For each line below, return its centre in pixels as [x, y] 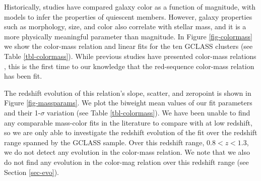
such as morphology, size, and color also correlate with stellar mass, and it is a [125, 26]
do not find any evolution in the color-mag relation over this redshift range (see [126, 162]
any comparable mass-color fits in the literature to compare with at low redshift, [128, 122]
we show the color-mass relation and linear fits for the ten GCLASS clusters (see [128, 46]
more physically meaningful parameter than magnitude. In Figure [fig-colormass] [128, 36]
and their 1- [22, 112]
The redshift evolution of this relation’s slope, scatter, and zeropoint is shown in [128, 93]
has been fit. [23, 76]
